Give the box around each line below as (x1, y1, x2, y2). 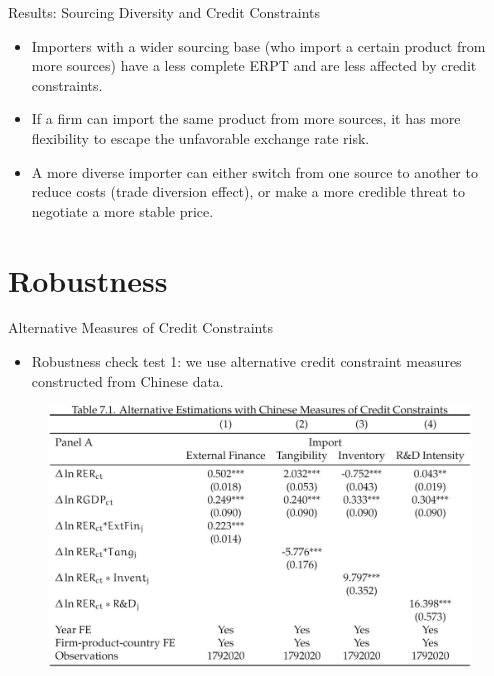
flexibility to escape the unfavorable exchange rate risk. (31, 127, 370, 148)
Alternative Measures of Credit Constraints (8, 317, 273, 338)
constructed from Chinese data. (31, 370, 224, 391)
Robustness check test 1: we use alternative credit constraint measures (31, 351, 462, 372)
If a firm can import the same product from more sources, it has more (31, 108, 461, 129)
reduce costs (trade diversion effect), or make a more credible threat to (31, 181, 466, 202)
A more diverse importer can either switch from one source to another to (31, 161, 478, 182)
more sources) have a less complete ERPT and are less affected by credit (31, 55, 477, 76)
